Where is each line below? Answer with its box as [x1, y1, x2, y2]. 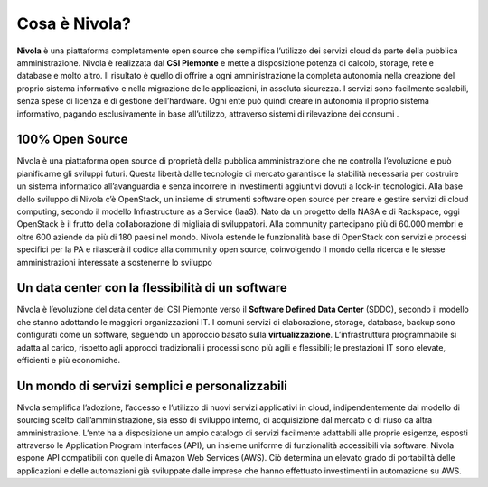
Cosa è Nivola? [16, 14, 131, 33]
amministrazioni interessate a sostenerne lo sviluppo [16, 257, 212, 267]
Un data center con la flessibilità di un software [16, 280, 288, 295]
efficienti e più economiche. [16, 355, 121, 365]
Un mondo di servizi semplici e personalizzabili [16, 378, 288, 393]
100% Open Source [16, 132, 128, 147]
